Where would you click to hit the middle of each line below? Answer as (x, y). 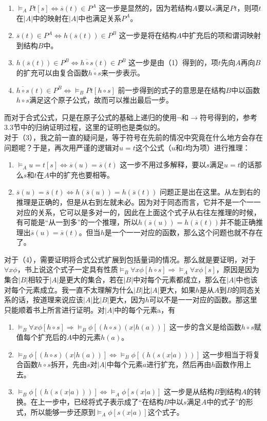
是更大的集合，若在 (91, 280)
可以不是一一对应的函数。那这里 (203, 300)
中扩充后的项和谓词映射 (222, 35)
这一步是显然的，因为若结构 (146, 8)
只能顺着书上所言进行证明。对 (54, 309)
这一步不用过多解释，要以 (163, 165)
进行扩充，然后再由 (179, 364)
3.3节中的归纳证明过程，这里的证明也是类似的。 (84, 127)
